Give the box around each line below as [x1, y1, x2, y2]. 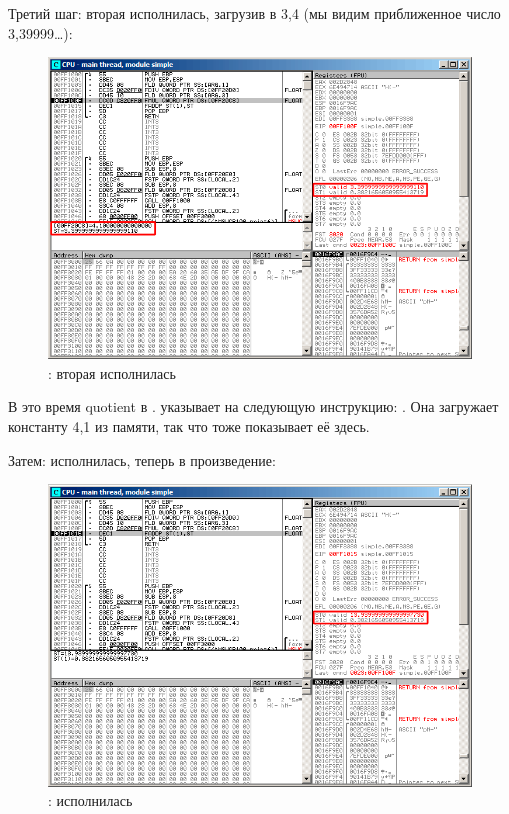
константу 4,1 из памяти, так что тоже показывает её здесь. [8, 415, 370, 436]
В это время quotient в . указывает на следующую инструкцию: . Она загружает [8, 396, 499, 417]
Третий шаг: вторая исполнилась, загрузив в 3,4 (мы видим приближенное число [8, 3, 501, 23]
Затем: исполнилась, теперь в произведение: [8, 449, 276, 470]
